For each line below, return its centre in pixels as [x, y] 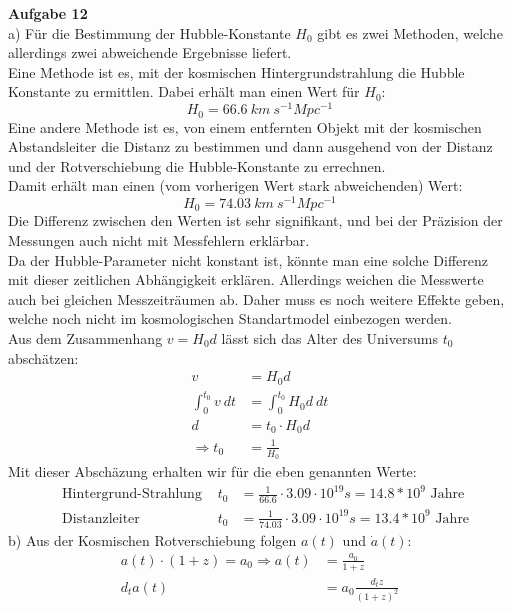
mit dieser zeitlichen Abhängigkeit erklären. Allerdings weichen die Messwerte [246, 279]
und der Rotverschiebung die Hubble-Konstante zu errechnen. [197, 165]
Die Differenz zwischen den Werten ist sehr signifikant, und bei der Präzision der [255, 220]
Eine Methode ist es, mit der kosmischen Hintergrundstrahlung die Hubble [236, 71]
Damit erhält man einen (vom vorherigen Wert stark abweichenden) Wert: [235, 185]
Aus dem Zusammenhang [85, 337]
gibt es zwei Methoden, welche [410, 32]
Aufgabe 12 [48, 13]
